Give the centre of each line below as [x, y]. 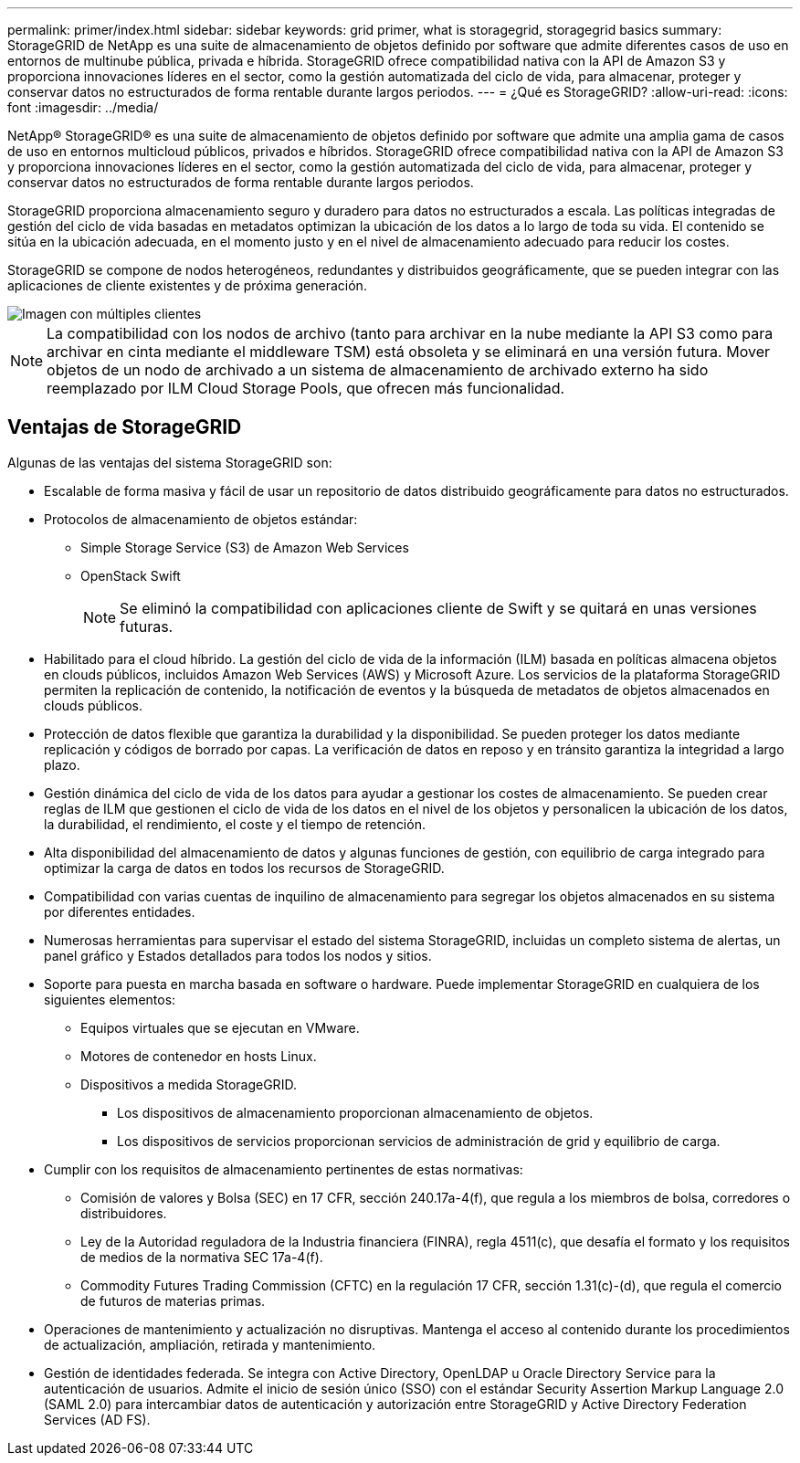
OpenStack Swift [131, 575]
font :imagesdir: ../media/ [83, 107]
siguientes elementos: [110, 999]
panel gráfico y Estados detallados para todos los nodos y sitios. [238, 955]
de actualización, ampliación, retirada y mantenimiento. [210, 1344]
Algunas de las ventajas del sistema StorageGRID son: [170, 462]
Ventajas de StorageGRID [125, 427]
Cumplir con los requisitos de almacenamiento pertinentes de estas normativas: [284, 1169]
